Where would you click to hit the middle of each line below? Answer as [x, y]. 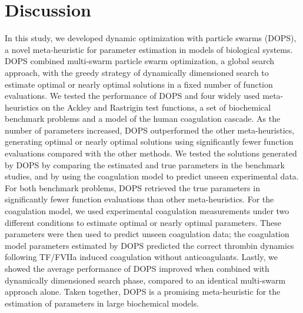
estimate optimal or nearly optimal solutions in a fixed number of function [139, 84]
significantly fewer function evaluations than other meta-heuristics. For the [139, 199]
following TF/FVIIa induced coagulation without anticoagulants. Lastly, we [141, 257]
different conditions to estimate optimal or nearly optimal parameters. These [143, 222]
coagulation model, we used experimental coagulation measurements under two [147, 211]
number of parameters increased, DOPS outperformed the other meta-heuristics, [150, 130]
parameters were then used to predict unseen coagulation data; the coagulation [147, 234]
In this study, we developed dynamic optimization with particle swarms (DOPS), [151, 38]
